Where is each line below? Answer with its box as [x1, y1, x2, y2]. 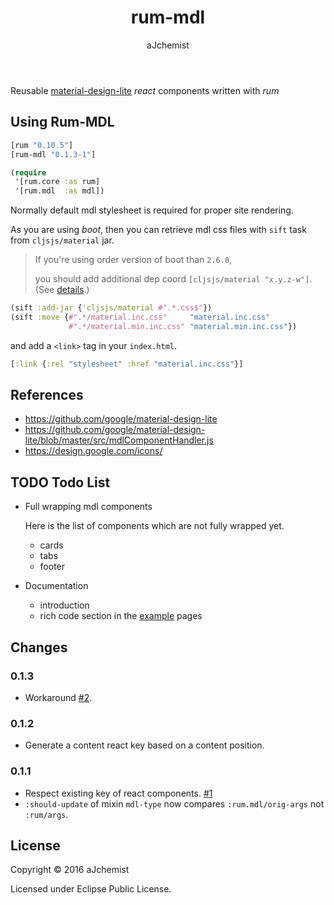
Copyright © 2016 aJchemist [10, 864, 130, 876]
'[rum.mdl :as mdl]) [14, 186, 105, 196]
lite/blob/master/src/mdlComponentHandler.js [24, 434, 214, 446]
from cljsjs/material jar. [10, 234, 115, 246]
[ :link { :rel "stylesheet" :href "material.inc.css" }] [10, 359, 244, 369]
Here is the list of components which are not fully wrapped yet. [24, 520, 285, 532]
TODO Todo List [10, 474, 111, 491]
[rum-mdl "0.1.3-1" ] [10, 149, 97, 160]
